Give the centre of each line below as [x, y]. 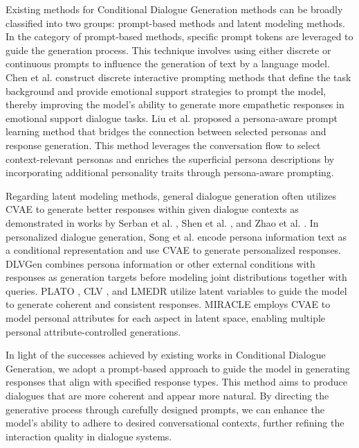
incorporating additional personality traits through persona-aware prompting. [170, 172]
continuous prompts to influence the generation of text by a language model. [168, 63]
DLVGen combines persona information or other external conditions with [160, 263]
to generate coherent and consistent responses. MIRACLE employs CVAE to [168, 304]
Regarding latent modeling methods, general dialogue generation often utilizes [171, 195]
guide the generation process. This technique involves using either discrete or [168, 50]
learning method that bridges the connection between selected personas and [166, 131]
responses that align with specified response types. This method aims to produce [176, 382]
